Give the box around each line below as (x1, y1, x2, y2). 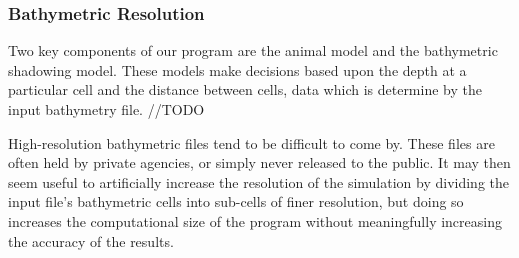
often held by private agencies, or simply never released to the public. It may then (8, 152, 511, 173)
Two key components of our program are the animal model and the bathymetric (8, 40, 498, 61)
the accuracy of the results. (8, 230, 174, 251)
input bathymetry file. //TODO (8, 99, 205, 119)
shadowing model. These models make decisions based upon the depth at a (8, 59, 467, 80)
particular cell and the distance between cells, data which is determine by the (8, 79, 482, 100)
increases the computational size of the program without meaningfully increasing (8, 210, 502, 231)
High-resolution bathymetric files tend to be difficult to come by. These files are (8, 132, 495, 153)
